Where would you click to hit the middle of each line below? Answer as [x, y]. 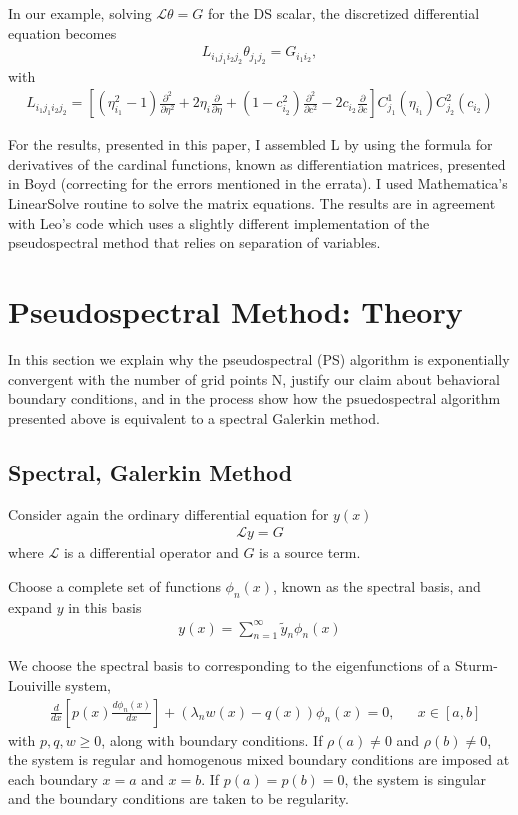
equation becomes [62, 32]
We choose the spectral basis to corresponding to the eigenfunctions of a [229, 665]
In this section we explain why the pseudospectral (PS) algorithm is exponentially [259, 358]
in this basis [105, 606]
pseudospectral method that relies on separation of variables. [194, 242]
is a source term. [310, 552]
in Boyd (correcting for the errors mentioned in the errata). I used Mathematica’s [258, 183]
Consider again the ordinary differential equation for [168, 513]
